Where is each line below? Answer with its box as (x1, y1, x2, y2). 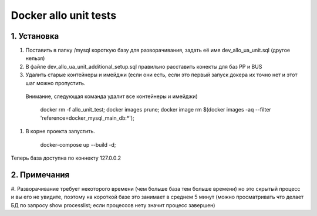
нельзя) (25, 55, 45, 62)
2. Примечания (11, 170, 70, 180)
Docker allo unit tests (11, 9, 117, 22)
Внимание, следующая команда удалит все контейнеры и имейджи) (25, 93, 198, 100)
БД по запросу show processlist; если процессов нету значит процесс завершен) (11, 201, 215, 208)
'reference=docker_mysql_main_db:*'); (40, 114, 134, 122)
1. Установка (11, 31, 59, 41)
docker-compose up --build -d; (40, 141, 116, 148)
